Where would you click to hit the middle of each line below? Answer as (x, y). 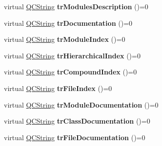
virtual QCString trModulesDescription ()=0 (76, 6)
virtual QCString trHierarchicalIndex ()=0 (72, 55)
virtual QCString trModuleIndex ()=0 (65, 39)
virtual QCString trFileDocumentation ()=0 (75, 137)
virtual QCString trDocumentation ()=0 (68, 23)
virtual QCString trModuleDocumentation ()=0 (81, 104)
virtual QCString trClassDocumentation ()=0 (77, 121)
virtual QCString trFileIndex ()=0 (58, 88)
